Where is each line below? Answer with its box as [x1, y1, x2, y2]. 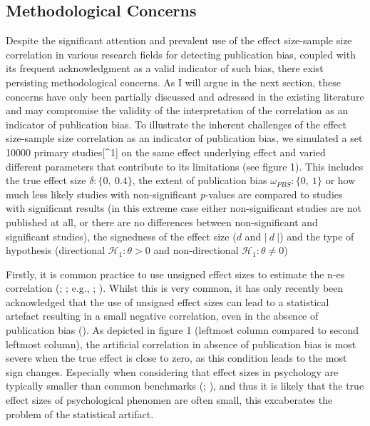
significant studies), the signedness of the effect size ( [6, 228, 237, 243]
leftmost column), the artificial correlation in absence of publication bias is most [6, 336, 356, 351]
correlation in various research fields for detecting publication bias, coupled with [6, 46, 356, 61]
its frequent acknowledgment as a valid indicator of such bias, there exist [6, 61, 324, 76]
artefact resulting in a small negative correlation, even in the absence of [6, 308, 319, 323]
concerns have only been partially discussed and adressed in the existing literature [6, 88, 364, 103]
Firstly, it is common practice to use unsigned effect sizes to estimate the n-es [6, 266, 345, 281]
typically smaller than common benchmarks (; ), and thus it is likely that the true [6, 378, 364, 393]
